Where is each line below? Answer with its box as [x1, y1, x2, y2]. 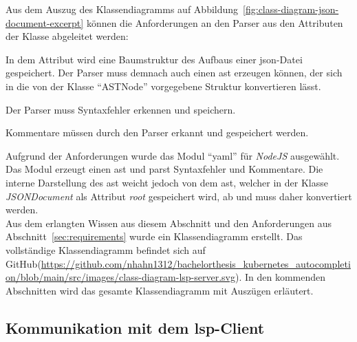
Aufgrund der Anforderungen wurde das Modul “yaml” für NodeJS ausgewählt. [6, 148, 340, 162]
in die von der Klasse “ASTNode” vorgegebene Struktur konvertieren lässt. [6, 78, 321, 93]
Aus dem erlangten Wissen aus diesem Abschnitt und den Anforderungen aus [6, 215, 332, 230]
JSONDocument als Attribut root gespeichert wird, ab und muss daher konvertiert [6, 189, 352, 203]
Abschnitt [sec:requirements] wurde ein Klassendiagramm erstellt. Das [6, 229, 303, 244]
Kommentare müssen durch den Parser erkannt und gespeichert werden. [6, 125, 309, 140]
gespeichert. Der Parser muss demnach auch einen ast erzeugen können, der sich [6, 65, 343, 80]
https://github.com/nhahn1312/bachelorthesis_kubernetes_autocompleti [41, 256, 351, 270]
